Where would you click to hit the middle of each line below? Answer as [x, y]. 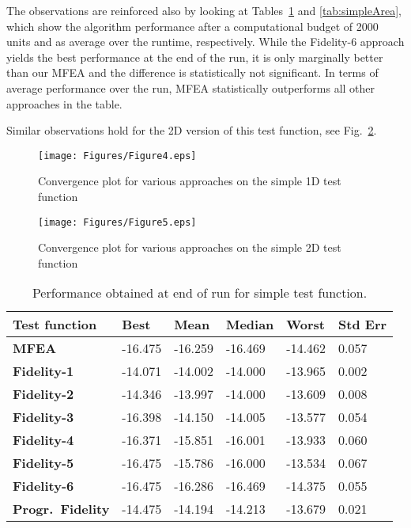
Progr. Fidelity [61, 509]
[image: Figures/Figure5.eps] [117, 222]
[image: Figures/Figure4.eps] [117, 156]
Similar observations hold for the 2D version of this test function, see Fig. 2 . [192, 130]
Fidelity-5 [43, 463]
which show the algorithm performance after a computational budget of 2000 [192, 26]
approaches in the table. [64, 103]
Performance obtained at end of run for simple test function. [200, 293]
